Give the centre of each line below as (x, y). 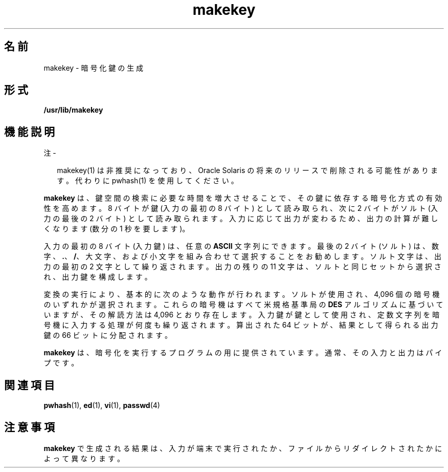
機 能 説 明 (29, 132)
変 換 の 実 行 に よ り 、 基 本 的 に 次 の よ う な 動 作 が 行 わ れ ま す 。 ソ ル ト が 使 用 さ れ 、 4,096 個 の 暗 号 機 (242, 294)
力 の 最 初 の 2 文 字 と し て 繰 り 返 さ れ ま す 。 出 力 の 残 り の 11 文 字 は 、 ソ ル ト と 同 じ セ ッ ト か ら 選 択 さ (242, 267)
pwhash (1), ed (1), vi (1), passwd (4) (102, 405)
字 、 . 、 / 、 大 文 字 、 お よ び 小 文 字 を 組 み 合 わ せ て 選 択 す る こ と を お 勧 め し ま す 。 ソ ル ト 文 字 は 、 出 (242, 256)
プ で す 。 (61, 363)
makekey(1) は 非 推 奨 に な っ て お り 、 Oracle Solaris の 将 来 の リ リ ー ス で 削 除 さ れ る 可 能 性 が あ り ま (247, 170)
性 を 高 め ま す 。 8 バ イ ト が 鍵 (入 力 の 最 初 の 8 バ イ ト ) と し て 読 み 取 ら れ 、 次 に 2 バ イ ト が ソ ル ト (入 (241, 208)
